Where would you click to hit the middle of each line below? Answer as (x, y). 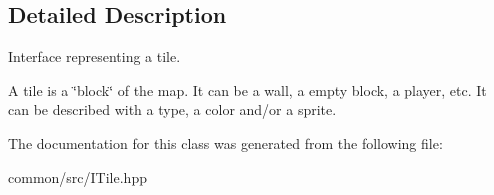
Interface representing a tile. (94, 56)
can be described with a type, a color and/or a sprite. (172, 109)
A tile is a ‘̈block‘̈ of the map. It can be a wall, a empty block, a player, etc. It (247, 89)
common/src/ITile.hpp (77, 176)
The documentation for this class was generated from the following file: (225, 142)
